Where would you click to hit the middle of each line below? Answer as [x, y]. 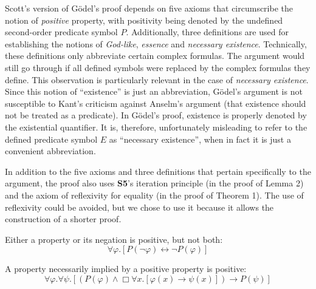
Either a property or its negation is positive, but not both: [114, 239]
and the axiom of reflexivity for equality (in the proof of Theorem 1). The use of [154, 195]
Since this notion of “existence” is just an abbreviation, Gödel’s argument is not [154, 91]
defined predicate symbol [51, 139]
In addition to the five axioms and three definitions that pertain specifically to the [158, 171]
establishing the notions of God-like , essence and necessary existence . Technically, [156, 43]
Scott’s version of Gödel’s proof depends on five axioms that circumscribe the [149, 8]
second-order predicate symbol [61, 32]
